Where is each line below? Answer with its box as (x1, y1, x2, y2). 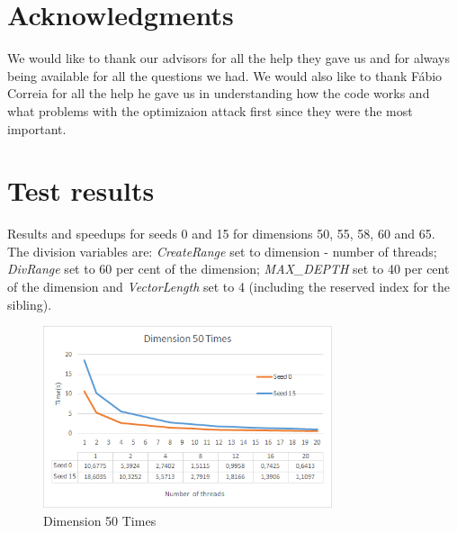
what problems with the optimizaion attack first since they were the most (7, 101, 413, 120)
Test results (7, 172, 155, 209)
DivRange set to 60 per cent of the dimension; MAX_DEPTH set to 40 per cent (7, 259, 450, 278)
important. (7, 119, 67, 138)
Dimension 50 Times (43, 510, 157, 529)
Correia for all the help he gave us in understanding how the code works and (7, 84, 430, 103)
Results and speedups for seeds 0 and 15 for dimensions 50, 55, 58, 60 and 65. (7, 224, 435, 243)
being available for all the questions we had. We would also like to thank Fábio (7, 66, 443, 85)
